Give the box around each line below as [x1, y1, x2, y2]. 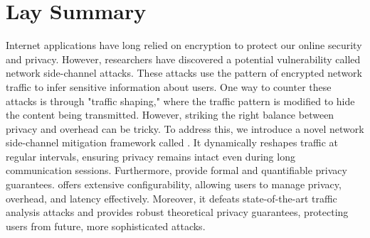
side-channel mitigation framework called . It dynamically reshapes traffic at [6, 135, 339, 150]
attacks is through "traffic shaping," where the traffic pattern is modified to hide [6, 93, 355, 108]
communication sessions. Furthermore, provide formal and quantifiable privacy [6, 163, 347, 178]
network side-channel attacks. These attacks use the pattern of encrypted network [6, 65, 362, 80]
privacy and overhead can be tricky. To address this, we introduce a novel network [6, 121, 364, 136]
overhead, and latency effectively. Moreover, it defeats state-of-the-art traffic [6, 190, 337, 205]
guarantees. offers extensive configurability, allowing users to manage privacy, [6, 177, 342, 192]
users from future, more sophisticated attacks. [6, 218, 206, 233]
